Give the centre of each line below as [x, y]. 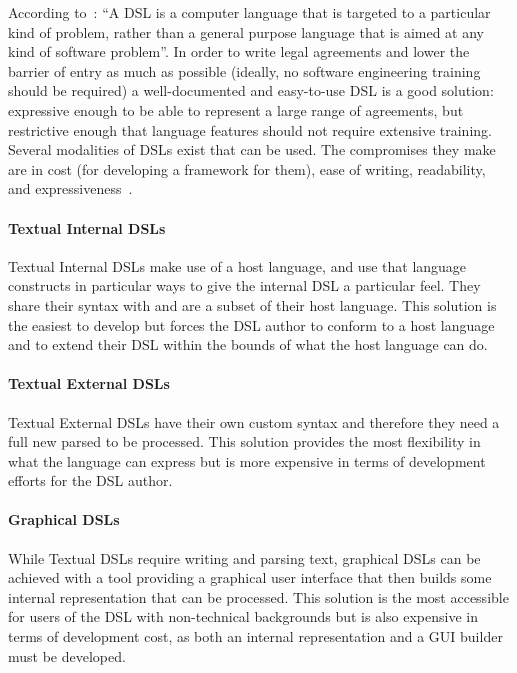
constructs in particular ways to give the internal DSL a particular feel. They [244, 285]
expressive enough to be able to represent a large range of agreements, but [236, 109]
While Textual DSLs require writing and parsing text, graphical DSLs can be [244, 557]
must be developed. [67, 655]
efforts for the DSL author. [90, 480]
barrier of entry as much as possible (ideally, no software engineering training [244, 70]
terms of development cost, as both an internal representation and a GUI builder [255, 636]
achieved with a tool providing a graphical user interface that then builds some [250, 577]
